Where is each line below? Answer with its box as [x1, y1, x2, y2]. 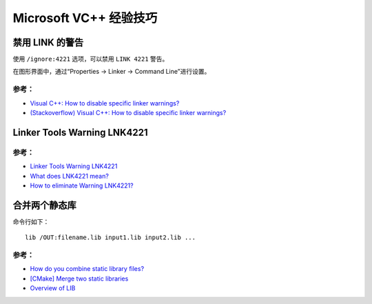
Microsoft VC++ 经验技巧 [12, 10, 158, 26]
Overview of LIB [30, 284, 76, 292]
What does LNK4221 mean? [30, 172, 110, 180]
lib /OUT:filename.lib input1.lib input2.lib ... [25, 234, 196, 241]
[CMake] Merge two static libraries [30, 274, 129, 283]
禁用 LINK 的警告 [12, 37, 84, 48]
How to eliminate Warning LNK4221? [30, 181, 134, 190]
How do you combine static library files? [30, 265, 145, 273]
